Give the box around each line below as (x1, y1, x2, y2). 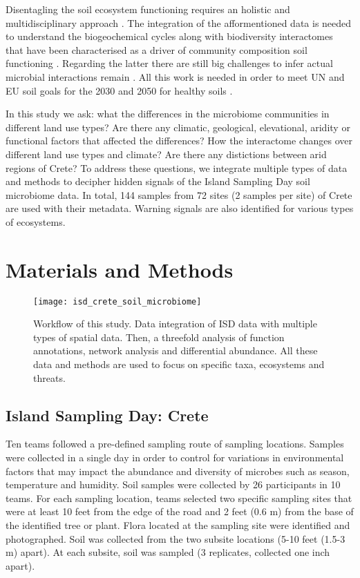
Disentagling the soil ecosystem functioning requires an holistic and (6, 2, 290, 16)
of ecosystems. (6, 214, 66, 229)
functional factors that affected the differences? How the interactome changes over (6, 133, 352, 148)
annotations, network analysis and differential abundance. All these (33, 343, 318, 358)
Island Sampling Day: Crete (6, 404, 209, 425)
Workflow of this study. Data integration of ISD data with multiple (33, 316, 317, 331)
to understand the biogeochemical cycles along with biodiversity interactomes (6, 29, 333, 44)
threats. (33, 370, 66, 385)
